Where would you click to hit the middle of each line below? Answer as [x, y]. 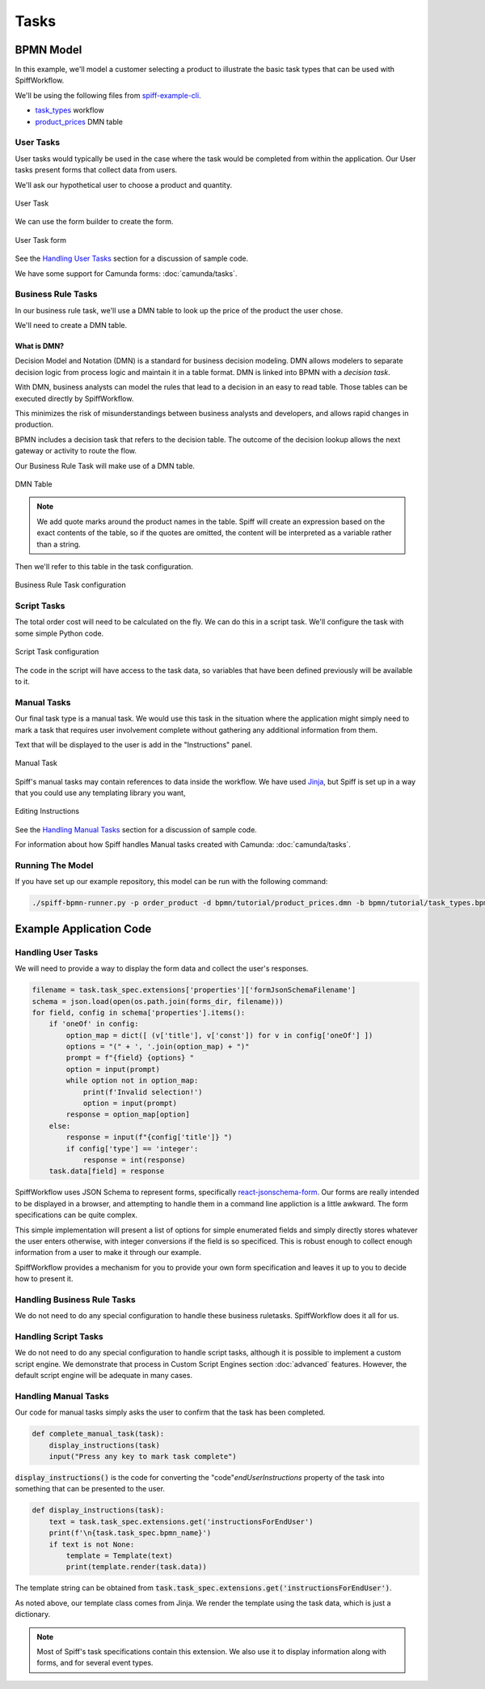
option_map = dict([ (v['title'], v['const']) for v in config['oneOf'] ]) [219, 1035]
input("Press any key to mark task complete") [143, 1457]
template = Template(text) [119, 1555]
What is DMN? [40, 346]
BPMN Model [48, 50]
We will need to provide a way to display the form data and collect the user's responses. [162, 968]
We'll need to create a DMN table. [71, 325]
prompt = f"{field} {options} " [130, 1058]
